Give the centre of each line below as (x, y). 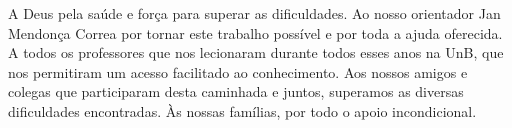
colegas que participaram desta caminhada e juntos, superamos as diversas (236, 91)
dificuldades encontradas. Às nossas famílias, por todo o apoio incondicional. (242, 110)
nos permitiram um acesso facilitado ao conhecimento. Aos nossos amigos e (238, 71)
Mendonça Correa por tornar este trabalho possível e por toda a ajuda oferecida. (255, 32)
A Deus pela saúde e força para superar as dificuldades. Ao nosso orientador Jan (254, 13)
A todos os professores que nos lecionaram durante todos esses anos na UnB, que (256, 52)
